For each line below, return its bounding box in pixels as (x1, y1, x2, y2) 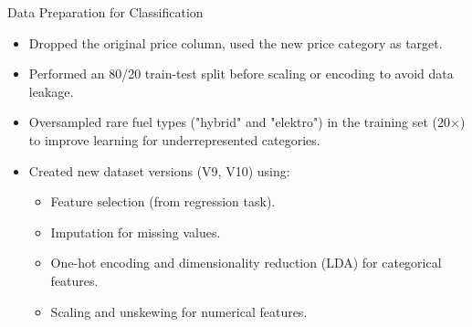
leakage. (28, 81, 74, 100)
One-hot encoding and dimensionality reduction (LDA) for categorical (50, 253, 442, 272)
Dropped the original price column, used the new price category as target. (28, 33, 443, 52)
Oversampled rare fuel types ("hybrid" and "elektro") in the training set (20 (28, 112, 451, 132)
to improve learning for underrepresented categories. (28, 130, 320, 149)
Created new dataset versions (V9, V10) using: (28, 161, 290, 180)
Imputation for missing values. (50, 222, 221, 241)
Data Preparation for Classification (7, 3, 204, 21)
